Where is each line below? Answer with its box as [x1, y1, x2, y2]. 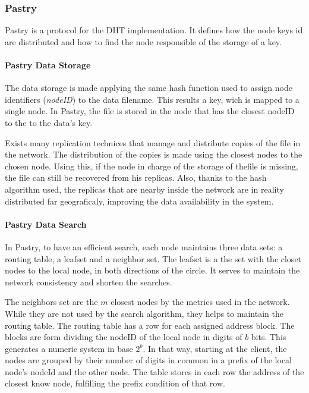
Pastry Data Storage [5, 59, 91, 71]
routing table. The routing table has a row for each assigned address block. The [5, 319, 295, 331]
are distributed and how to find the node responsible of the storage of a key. [5, 35, 282, 48]
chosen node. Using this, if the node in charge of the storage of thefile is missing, [5, 159, 298, 172]
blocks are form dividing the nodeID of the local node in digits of [5, 331, 242, 343]
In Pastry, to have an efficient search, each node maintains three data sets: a [5, 240, 283, 253]
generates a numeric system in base [5, 342, 133, 354]
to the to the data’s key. [5, 116, 93, 128]
